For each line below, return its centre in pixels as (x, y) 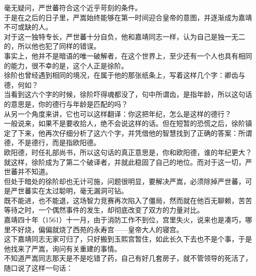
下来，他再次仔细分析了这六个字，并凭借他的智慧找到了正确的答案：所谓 (135, 133)
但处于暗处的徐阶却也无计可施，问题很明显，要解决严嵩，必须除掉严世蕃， (125, 181)
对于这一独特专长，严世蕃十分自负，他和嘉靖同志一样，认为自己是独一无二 (125, 36)
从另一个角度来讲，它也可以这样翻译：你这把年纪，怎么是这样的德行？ (118, 113)
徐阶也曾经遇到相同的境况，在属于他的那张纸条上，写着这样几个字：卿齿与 (125, 75)
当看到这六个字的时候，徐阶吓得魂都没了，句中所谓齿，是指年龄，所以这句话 (128, 94)
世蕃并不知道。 (28, 171)
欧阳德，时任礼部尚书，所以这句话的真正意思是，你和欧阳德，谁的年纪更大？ (128, 152)
